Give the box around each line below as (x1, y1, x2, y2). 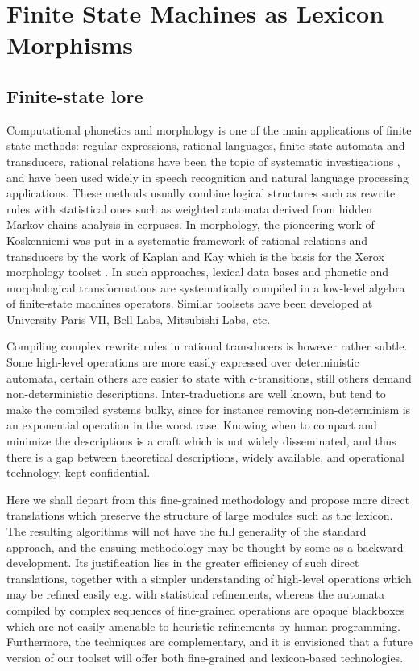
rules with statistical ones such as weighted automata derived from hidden (6, 200, 373, 217)
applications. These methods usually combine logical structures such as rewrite (6, 184, 396, 201)
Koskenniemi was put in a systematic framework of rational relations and (6, 231, 368, 248)
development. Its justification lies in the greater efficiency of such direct (6, 554, 359, 571)
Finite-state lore (6, 83, 143, 108)
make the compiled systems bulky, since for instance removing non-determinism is (6, 400, 411, 417)
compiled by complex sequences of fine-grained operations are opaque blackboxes (6, 601, 405, 618)
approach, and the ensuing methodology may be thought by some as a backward (6, 538, 404, 555)
